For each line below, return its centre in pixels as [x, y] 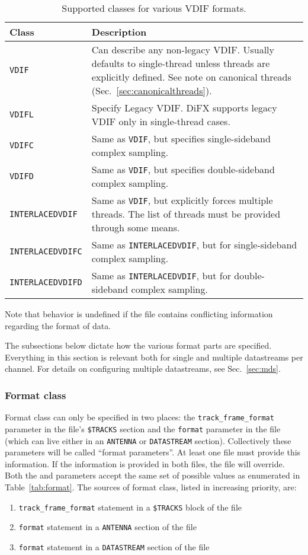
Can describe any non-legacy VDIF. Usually [183, 50]
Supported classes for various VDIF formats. [154, 8]
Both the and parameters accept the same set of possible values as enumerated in [153, 475]
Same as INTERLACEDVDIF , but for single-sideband [194, 245]
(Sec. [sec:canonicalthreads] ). [152, 90]
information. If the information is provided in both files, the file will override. [145, 463]
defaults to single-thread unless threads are [181, 63]
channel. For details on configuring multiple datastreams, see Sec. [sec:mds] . [143, 369]
